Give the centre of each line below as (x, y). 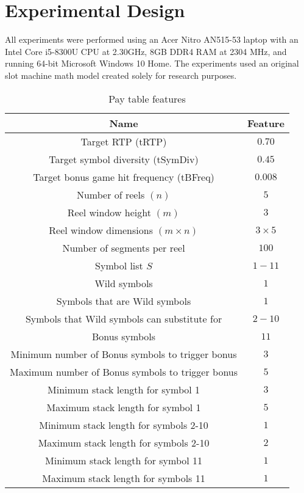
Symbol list (119, 265)
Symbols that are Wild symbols (124, 301)
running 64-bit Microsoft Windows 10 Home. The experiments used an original (152, 63)
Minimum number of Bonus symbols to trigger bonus (124, 354)
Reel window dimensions (101, 230)
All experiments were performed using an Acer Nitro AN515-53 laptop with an (152, 39)
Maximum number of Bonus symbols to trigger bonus (124, 371)
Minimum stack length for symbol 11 (124, 460)
